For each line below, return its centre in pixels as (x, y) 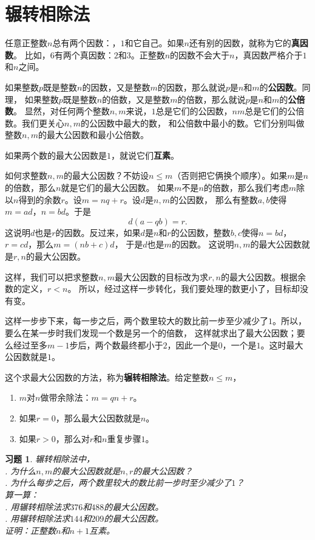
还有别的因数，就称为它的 (240, 43)
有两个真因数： (84, 54)
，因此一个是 (193, 344)
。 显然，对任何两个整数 (62, 111)
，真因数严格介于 (269, 54)
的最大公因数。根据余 (263, 276)
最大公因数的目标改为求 (161, 276)
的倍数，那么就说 (212, 99)
